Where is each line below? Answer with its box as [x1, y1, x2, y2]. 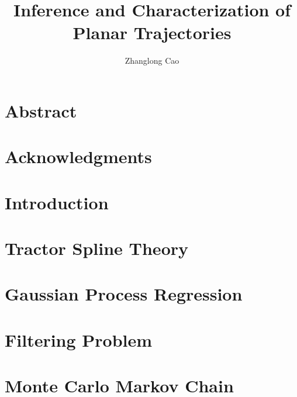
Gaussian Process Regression [5, 282, 243, 306]
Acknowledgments [5, 144, 152, 168]
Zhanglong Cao [125, 54, 179, 67]
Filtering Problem [5, 327, 153, 351]
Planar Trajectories [72, 20, 232, 44]
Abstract [5, 98, 77, 122]
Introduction [5, 190, 109, 214]
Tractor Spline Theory [5, 236, 188, 260]
